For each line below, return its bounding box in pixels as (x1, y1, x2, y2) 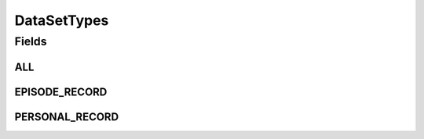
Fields (14, 34, 47, 48)
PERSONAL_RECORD (14, 110, 119, 123)
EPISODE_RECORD (14, 85, 108, 98)
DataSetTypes (14, 12, 109, 29)
